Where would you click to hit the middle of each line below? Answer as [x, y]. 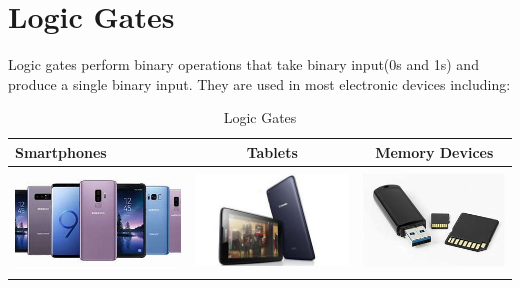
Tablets [272, 151]
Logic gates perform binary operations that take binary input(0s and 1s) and [243, 64]
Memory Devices [434, 151]
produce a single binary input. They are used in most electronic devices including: [259, 83]
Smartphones [61, 151]
